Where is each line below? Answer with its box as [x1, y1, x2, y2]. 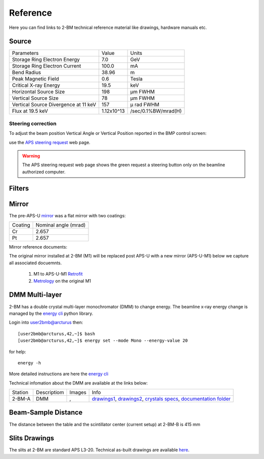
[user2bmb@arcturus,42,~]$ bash [18, 331, 95, 336]
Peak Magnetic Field [12, 76, 59, 82]
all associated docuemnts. [9, 260, 62, 266]
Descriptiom [36, 389, 65, 396]
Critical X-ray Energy [12, 82, 61, 89]
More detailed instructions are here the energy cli [9, 371, 109, 377]
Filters [9, 184, 29, 192]
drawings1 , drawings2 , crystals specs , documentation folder [91, 395, 231, 402]
